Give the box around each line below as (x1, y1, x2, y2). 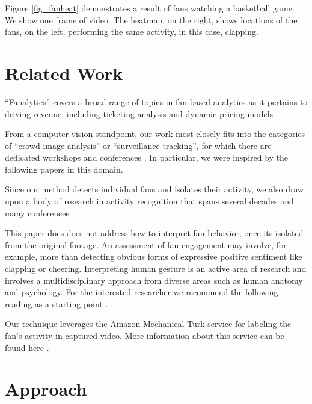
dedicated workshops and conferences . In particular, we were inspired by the (5, 151, 289, 164)
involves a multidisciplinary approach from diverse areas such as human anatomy (5, 274, 303, 286)
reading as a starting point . (5, 297, 108, 310)
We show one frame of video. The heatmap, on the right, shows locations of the (5, 13, 298, 26)
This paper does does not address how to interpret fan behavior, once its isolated (5, 227, 304, 239)
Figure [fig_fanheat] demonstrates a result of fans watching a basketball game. (5, 2, 295, 14)
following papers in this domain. (5, 162, 123, 175)
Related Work (5, 60, 123, 85)
